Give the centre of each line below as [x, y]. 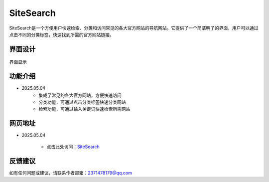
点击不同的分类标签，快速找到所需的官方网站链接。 [62, 34]
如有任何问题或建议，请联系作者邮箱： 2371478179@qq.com [70, 173]
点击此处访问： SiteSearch [73, 147]
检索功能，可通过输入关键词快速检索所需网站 [84, 109]
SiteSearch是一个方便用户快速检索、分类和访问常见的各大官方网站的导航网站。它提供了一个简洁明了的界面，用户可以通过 [134, 28]
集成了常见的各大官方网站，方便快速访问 [80, 95]
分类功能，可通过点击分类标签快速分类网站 [82, 102]
